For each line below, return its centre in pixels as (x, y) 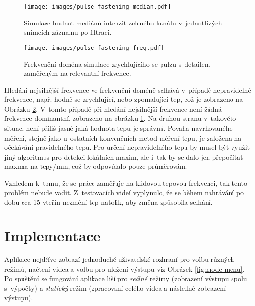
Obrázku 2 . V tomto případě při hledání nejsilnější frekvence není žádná (113, 108)
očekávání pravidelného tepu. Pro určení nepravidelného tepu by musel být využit (127, 147)
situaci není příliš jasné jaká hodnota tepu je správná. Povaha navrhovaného (119, 128)
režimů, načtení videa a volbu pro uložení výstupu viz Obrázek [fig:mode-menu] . (125, 269)
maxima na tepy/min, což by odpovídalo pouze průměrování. (96, 166)
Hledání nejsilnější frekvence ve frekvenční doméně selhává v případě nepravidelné (128, 89)
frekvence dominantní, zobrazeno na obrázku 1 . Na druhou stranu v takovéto (120, 118)
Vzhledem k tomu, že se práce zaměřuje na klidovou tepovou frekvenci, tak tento (126, 183)
